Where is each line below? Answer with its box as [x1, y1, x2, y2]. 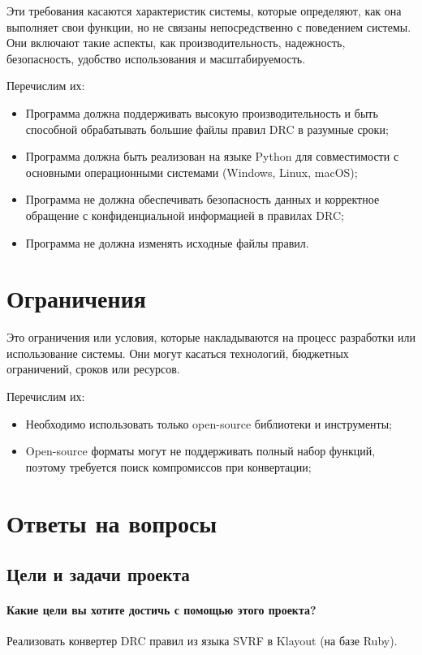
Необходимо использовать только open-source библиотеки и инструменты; [25, 415, 393, 432]
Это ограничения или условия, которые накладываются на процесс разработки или [6, 329, 416, 346]
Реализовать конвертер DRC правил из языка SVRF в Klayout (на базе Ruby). [6, 632, 398, 649]
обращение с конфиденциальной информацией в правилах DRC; [25, 206, 344, 223]
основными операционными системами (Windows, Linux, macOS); [25, 163, 358, 180]
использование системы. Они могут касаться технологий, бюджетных [6, 344, 349, 361]
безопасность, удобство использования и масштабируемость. [6, 50, 306, 67]
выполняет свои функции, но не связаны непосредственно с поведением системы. [6, 18, 411, 35]
